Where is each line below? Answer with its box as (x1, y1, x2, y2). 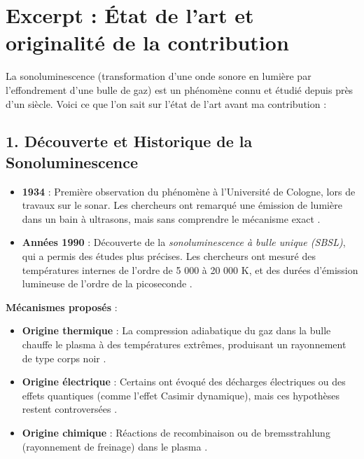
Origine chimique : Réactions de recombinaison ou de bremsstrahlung (22, 425, 330, 439)
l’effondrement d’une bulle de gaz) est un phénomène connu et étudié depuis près (6, 82, 353, 97)
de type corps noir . (22, 350, 106, 365)
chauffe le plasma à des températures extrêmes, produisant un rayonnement (22, 337, 346, 352)
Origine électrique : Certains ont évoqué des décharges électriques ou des (22, 374, 346, 389)
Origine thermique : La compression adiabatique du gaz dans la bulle (22, 323, 331, 338)
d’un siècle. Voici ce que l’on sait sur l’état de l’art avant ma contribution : (6, 96, 327, 111)
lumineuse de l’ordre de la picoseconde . (22, 276, 192, 291)
